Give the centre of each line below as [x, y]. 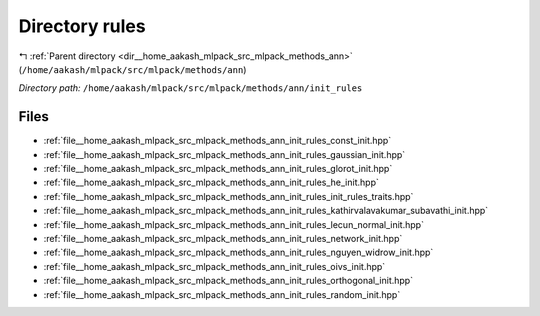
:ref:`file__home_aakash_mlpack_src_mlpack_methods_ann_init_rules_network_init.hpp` [223, 238]
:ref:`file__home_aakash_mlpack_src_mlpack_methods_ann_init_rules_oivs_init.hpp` [214, 266]
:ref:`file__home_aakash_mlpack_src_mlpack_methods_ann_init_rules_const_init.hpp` [217, 141]
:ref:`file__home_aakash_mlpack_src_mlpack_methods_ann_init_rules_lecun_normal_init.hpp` [234, 224]
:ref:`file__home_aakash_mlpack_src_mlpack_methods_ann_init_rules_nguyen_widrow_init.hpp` [238, 252]
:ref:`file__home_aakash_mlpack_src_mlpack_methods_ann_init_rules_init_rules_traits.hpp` [228, 196]
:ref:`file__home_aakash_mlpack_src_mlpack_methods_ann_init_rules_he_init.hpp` [211, 182]
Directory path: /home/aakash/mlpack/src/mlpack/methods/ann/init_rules [190, 88]
